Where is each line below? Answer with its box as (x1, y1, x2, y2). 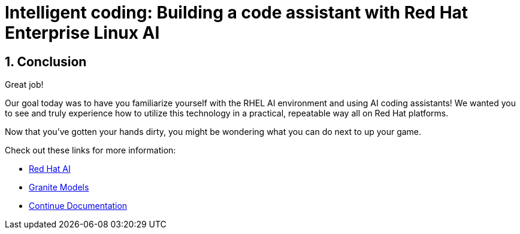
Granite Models (29, 182, 89, 193)
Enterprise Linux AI (5, 23, 160, 43)
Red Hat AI (29, 164, 71, 174)
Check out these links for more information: (5, 145, 176, 156)
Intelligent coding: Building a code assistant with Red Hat (5, 2, 468, 23)
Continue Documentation (29, 201, 128, 211)
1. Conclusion (5, 54, 87, 69)
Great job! (5, 79, 44, 90)
